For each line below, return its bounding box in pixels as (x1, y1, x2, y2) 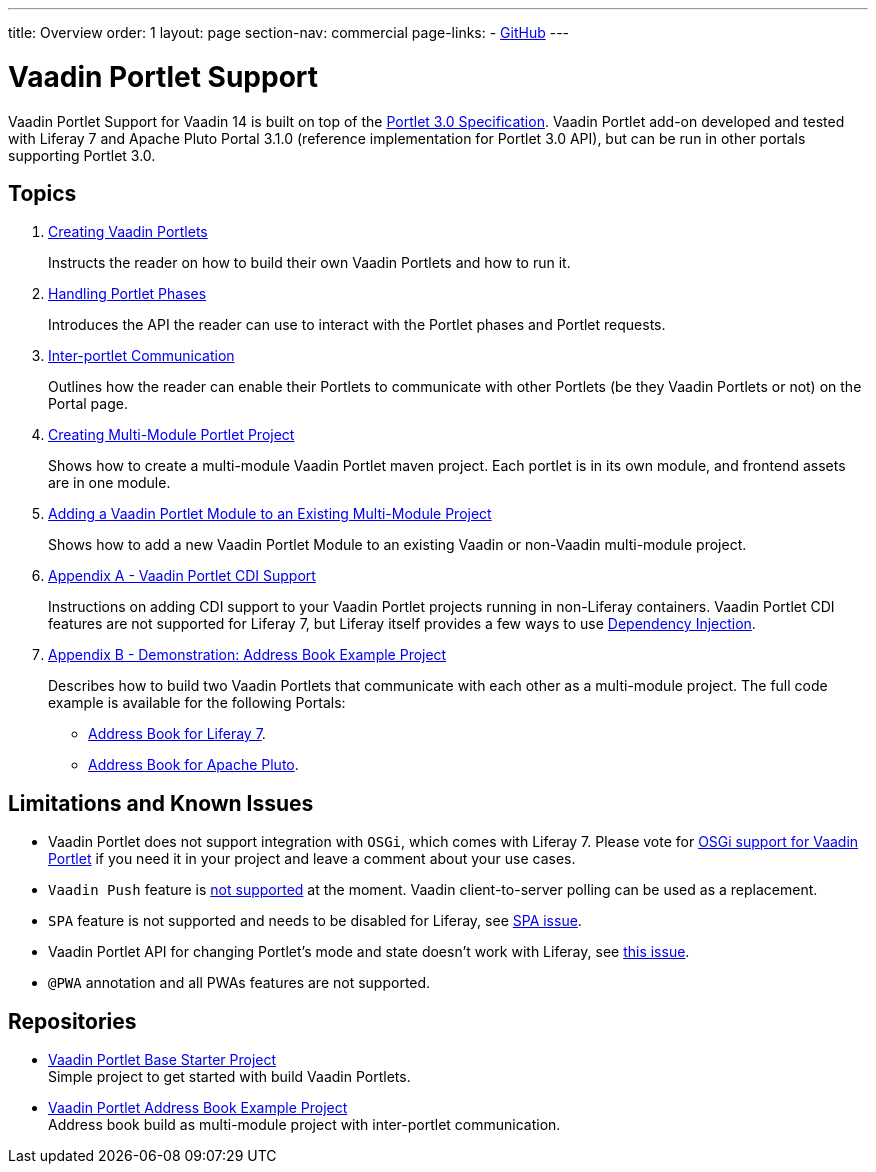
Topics (8, 180, 77, 206)
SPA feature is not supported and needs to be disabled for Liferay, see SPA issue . (48, 912, 582, 930)
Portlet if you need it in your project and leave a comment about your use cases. (48, 850, 576, 868)
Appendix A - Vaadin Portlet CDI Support (48, 567, 316, 585)
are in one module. (48, 474, 171, 492)
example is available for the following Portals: (48, 694, 346, 712)
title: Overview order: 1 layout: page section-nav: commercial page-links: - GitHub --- (8, 24, 570, 41)
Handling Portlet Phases (48, 285, 207, 303)
